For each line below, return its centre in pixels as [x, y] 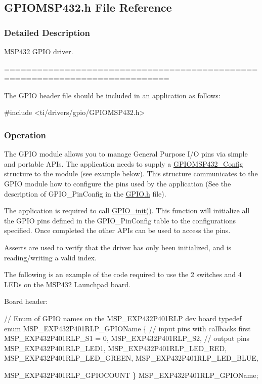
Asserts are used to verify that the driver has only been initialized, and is [118, 247]
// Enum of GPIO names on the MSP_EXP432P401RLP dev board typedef [123, 318]
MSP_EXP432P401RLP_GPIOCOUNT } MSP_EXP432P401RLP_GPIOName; [131, 375]
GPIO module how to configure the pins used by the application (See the [118, 183]
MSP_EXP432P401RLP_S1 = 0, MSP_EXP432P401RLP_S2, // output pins [127, 338]
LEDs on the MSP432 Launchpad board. [68, 284]
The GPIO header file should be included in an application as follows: [112, 95]
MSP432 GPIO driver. [39, 51]
